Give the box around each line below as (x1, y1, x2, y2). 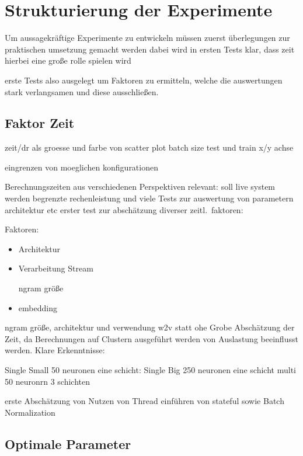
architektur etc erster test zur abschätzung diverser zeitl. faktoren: (5, 203, 243, 215)
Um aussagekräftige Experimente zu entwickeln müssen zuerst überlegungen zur (5, 32, 290, 44)
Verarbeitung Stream (18, 262, 93, 274)
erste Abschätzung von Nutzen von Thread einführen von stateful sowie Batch (5, 395, 284, 407)
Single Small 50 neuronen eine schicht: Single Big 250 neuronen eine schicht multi (5, 364, 296, 376)
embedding (18, 301, 57, 314)
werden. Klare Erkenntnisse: (5, 344, 105, 356)
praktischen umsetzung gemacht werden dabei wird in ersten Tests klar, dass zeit (5, 43, 295, 55)
